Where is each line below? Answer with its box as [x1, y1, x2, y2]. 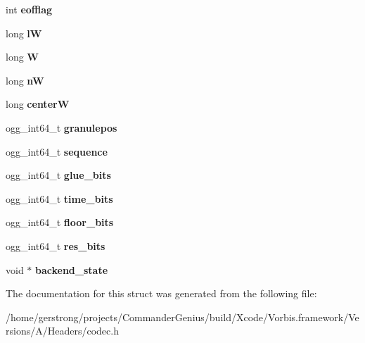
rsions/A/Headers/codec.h [6, 323, 119, 338]
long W [6, 49, 39, 64]
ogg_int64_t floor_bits [6, 215, 114, 230]
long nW [6, 73, 44, 87]
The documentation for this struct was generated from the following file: [6, 286, 317, 301]
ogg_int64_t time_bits [6, 191, 113, 206]
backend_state [35, 262, 108, 277]
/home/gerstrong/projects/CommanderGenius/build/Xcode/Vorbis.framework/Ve [6, 309, 359, 324]
